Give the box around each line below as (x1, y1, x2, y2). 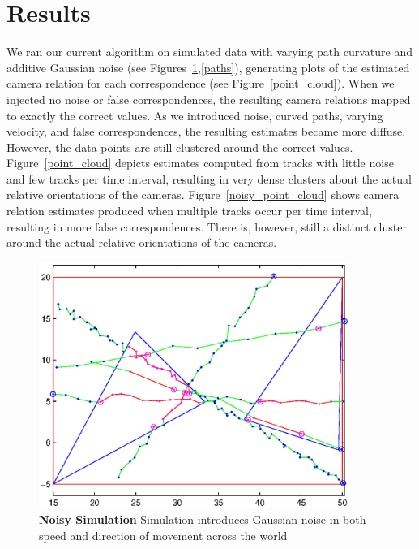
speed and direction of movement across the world (39, 527, 288, 544)
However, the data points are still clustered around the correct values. (6, 138, 353, 155)
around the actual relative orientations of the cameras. (6, 234, 277, 251)
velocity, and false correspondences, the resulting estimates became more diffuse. (6, 123, 406, 140)
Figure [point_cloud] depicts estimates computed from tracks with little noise (6, 154, 394, 171)
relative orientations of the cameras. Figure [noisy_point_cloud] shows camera (6, 186, 400, 203)
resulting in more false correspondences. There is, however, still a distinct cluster (6, 218, 407, 235)
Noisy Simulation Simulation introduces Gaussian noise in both (39, 511, 366, 528)
